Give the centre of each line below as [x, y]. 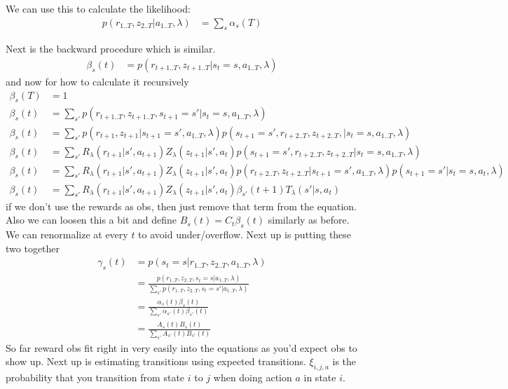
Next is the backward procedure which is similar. [111, 49]
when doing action [253, 377]
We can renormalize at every [67, 234]
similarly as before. [309, 220]
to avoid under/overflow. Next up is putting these [245, 234]
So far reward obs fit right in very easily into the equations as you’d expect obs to [181, 347]
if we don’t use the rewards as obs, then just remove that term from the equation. [181, 206]
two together [33, 248]
